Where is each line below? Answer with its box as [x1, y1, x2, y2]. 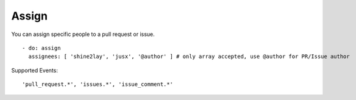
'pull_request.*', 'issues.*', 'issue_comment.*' [22, 81, 174, 88]
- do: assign [22, 45, 61, 51]
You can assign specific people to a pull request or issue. [11, 30, 155, 38]
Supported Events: [11, 66, 58, 74]
